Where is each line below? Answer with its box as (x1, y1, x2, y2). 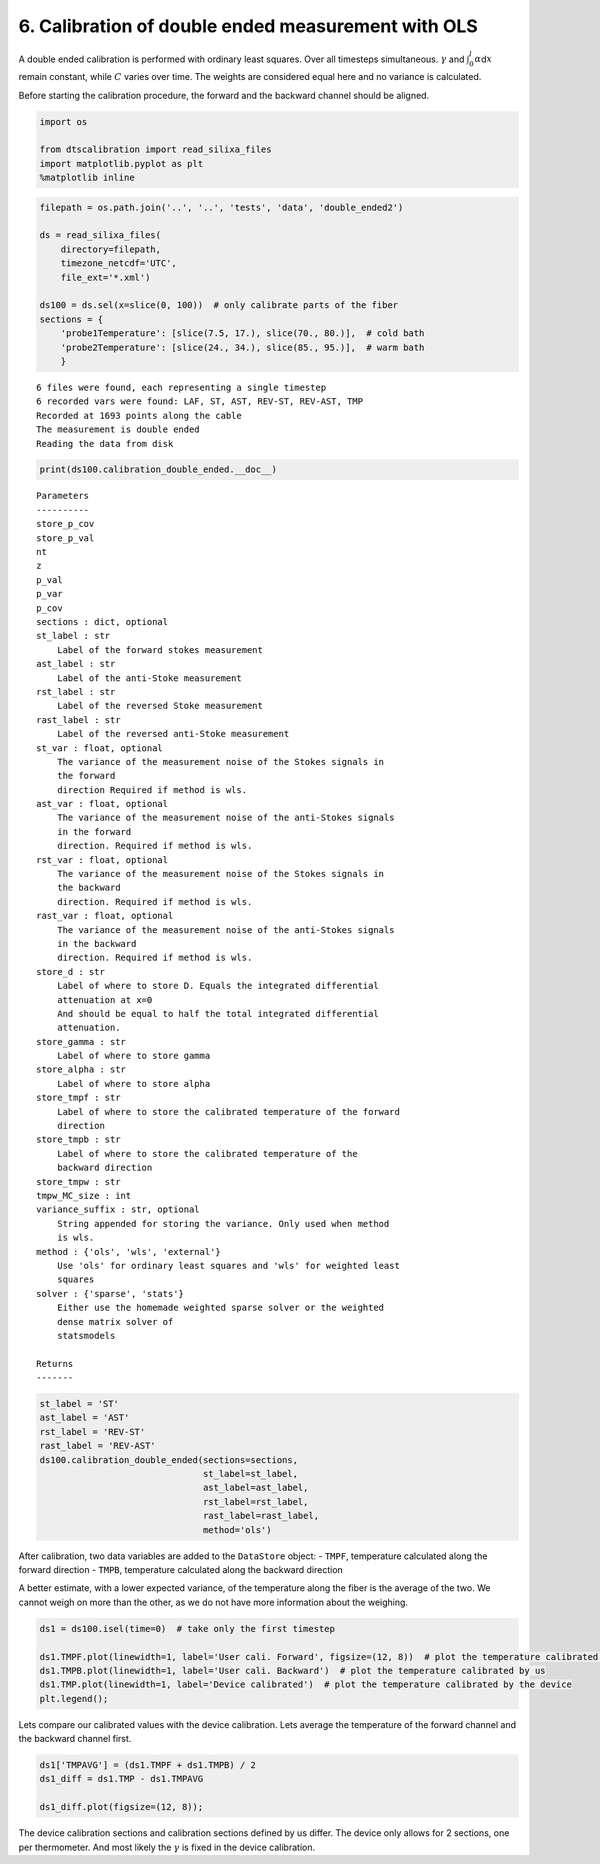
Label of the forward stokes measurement (56, 644, 264, 655)
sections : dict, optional (36, 616, 169, 627)
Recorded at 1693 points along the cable (36, 410, 242, 421)
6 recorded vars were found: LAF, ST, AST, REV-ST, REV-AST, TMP (36, 396, 364, 407)
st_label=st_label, (202, 1468, 299, 1480)
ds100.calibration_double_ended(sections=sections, (39, 1454, 299, 1465)
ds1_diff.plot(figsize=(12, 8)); (39, 1801, 204, 1813)
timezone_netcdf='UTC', (60, 258, 177, 269)
